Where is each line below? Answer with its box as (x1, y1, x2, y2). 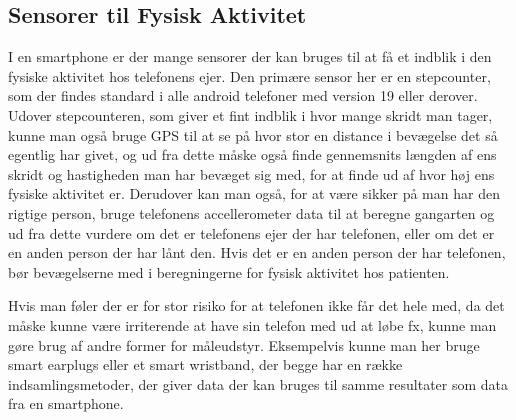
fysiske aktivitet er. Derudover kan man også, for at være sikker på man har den (8, 183, 500, 204)
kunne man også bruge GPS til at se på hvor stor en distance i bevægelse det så (8, 124, 498, 145)
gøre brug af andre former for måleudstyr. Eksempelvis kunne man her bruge (8, 334, 480, 355)
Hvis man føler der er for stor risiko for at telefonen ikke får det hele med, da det (8, 295, 505, 316)
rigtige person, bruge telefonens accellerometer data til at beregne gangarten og (8, 202, 495, 223)
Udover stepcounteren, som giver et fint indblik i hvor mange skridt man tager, (8, 104, 493, 125)
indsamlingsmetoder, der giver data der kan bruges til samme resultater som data (8, 373, 509, 394)
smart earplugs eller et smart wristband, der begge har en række (8, 354, 403, 375)
